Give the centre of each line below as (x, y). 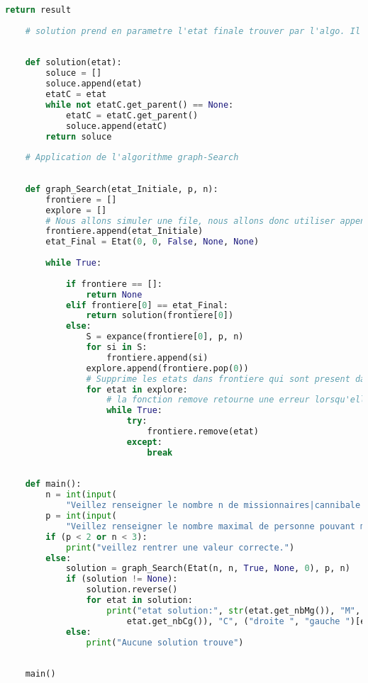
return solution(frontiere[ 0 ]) (160, 316)
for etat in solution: (139, 600)
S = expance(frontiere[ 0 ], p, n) (165, 337)
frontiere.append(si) (157, 357)
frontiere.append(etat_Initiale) (124, 231)
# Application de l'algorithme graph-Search (132, 158)
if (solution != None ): (122, 579)
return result (38, 10)
